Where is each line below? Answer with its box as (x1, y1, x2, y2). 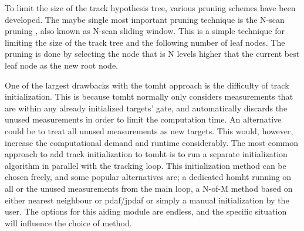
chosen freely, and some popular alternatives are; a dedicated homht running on (5, 171, 292, 183)
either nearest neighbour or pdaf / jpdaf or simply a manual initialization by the (5, 193, 289, 206)
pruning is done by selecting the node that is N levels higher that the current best (5, 47, 300, 60)
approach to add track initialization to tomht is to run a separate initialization (5, 148, 288, 160)
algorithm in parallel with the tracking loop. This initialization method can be (5, 159, 286, 171)
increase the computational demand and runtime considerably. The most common (5, 136, 299, 148)
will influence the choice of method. (5, 216, 132, 229)
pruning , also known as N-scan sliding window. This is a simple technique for (5, 25, 285, 37)
